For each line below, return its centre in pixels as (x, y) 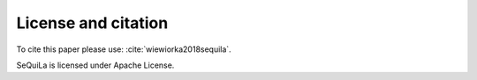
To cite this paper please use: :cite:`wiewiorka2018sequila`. (124, 49)
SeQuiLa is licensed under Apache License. (95, 65)
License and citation (92, 23)
